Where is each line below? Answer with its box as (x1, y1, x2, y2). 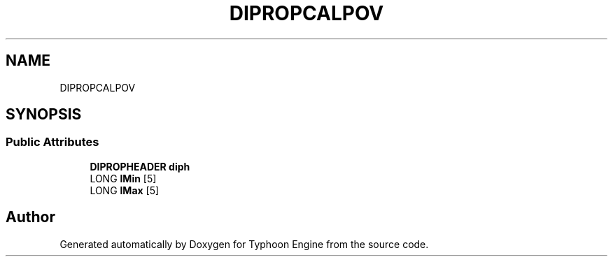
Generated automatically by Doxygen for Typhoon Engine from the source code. (59, 238, 429, 250)
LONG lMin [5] (90, 172, 157, 184)
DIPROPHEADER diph (90, 160, 190, 173)
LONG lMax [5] (90, 184, 160, 196)
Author (6, 208, 55, 226)
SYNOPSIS (6, 105, 82, 124)
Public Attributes (6, 135, 99, 150)
